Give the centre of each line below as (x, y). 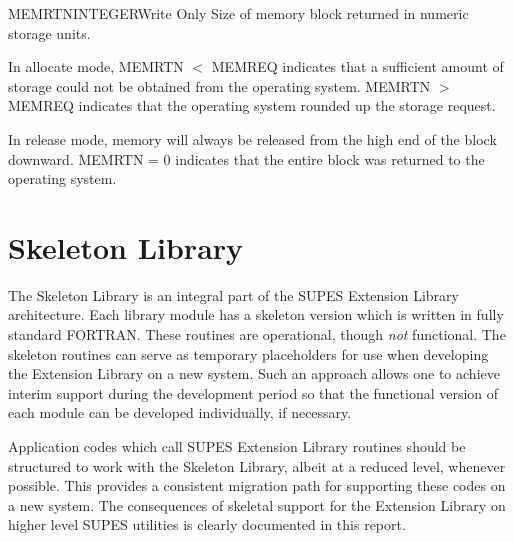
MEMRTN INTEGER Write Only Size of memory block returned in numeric (238, 13)
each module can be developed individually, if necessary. (180, 412)
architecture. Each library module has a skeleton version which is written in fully (256, 314)
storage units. (49, 32)
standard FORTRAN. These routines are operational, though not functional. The (257, 334)
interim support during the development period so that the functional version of (253, 392)
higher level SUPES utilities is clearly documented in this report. (207, 524)
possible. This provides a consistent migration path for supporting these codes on (257, 485)
